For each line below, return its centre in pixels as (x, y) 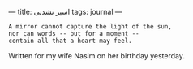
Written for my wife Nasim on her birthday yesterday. (96, 56)
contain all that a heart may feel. (70, 41)
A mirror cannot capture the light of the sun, (90, 27)
